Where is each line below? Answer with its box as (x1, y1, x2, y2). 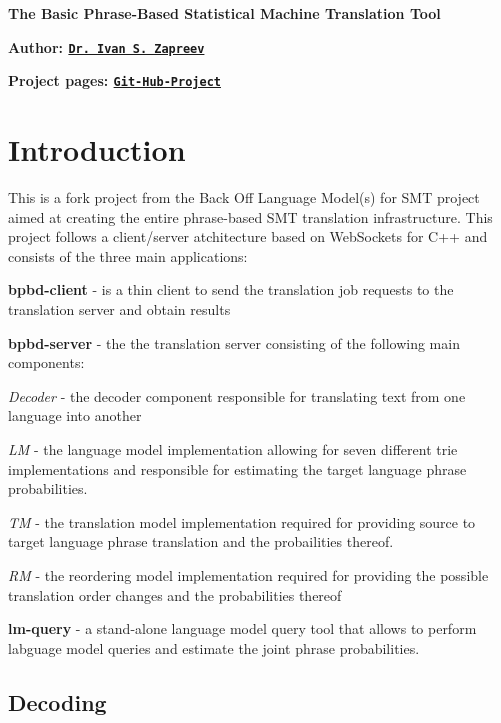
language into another (8, 405, 142, 426)
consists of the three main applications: (8, 245, 248, 266)
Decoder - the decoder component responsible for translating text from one (8, 385, 466, 406)
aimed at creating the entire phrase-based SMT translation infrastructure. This (8, 206, 493, 227)
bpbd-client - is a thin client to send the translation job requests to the (8, 279, 454, 300)
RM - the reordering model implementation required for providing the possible (8, 564, 489, 585)
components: (8, 352, 85, 373)
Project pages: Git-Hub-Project (8, 70, 221, 91)
